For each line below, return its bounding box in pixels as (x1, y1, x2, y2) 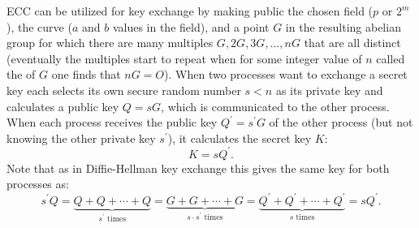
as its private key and (275, 81, 383, 98)
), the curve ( (6, 18, 72, 35)
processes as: (6, 175, 69, 192)
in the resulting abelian (285, 18, 401, 35)
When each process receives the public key (6, 114, 218, 131)
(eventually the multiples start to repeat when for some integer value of (6, 49, 362, 67)
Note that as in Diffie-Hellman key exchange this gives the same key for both (6, 159, 390, 176)
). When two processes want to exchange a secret (164, 66, 408, 83)
